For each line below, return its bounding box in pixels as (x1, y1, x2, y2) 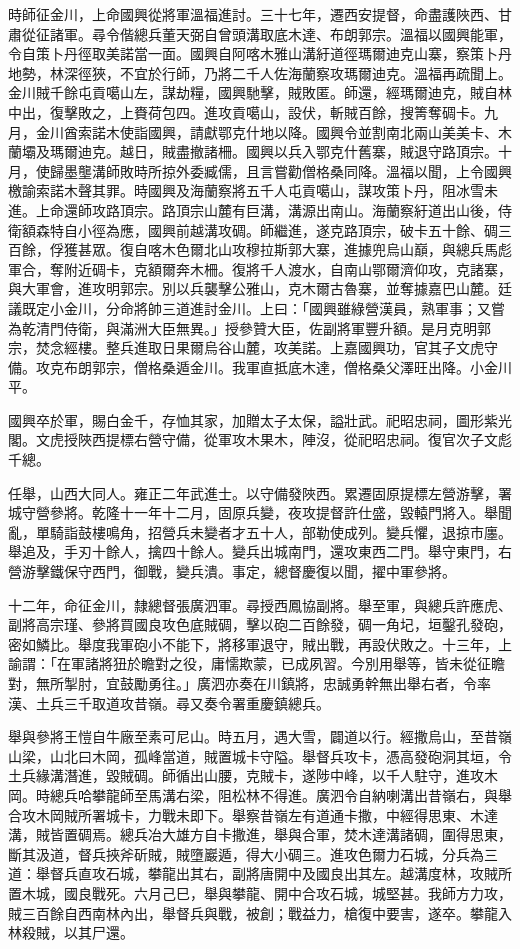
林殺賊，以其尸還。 (8, 922, 134, 943)
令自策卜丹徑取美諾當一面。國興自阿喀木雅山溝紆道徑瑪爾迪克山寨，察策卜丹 (8, 43, 512, 64)
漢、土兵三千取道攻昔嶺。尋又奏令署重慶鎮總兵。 (8, 692, 330, 713)
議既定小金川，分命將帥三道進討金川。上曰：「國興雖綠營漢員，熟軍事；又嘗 (8, 297, 505, 318)
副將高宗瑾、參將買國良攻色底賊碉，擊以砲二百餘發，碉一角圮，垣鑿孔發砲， (8, 614, 512, 635)
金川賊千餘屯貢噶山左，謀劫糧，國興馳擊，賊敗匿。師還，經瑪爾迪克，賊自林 (8, 82, 512, 103)
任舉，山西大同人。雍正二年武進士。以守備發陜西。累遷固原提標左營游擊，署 (8, 482, 512, 503)
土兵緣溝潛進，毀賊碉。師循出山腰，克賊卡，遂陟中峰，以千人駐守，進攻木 (8, 765, 498, 786)
